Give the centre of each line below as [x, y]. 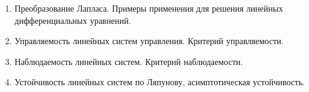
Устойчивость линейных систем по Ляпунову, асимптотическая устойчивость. [160, 82]
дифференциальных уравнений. [73, 20]
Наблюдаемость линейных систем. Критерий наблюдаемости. [129, 61]
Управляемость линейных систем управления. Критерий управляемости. [149, 41]
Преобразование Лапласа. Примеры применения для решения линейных [149, 8]
